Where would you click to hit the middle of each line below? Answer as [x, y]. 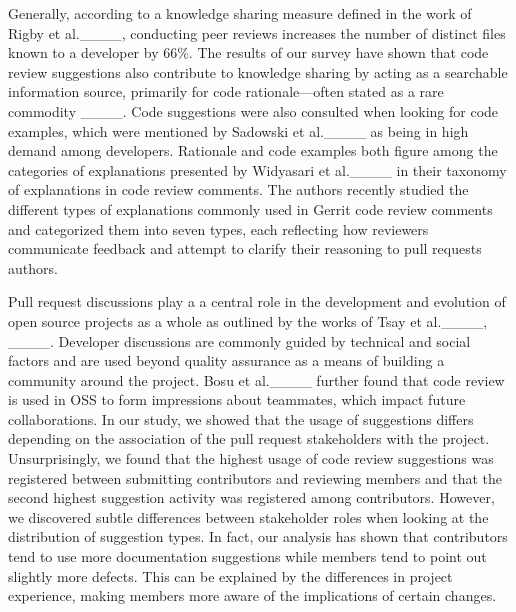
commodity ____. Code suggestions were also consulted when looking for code [253, 110]
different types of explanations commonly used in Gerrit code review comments [250, 208]
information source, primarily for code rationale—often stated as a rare [226, 91]
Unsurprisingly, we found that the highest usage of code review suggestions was [251, 458]
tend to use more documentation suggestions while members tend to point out [247, 556]
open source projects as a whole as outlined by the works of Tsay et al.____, [248, 320]
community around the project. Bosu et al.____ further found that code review [256, 379]
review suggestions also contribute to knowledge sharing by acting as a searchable [258, 71]
